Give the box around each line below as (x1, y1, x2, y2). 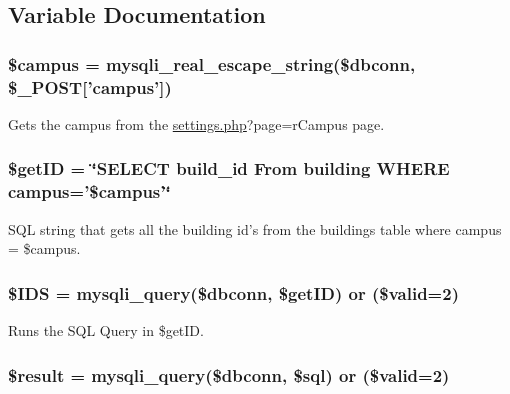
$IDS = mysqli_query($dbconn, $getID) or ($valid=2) (8, 280, 459, 305)
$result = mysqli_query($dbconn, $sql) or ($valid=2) (8, 362, 450, 387)
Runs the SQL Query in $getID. (8, 320, 204, 341)
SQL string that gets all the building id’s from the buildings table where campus (8, 218, 502, 239)
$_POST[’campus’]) (8, 74, 172, 99)
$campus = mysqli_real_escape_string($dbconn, (8, 51, 416, 76)
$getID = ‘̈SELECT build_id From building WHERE (8, 156, 450, 181)
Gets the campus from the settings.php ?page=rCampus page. (8, 113, 385, 134)
